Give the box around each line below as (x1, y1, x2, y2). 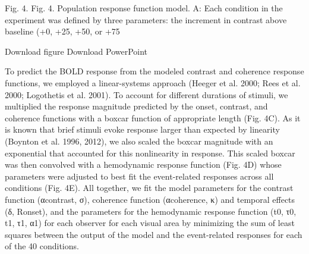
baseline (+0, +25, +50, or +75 (5, 25, 120, 37)
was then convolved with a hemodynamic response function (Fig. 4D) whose (5, 158, 282, 171)
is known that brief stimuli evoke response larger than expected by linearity (5, 123, 280, 136)
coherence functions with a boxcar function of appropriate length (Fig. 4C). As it (5, 111, 301, 124)
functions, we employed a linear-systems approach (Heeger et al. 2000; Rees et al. (5, 76, 301, 89)
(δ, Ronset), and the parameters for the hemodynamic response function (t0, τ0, (5, 205, 297, 217)
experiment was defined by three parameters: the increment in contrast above (5, 13, 287, 26)
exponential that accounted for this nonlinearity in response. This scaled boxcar (5, 146, 295, 159)
